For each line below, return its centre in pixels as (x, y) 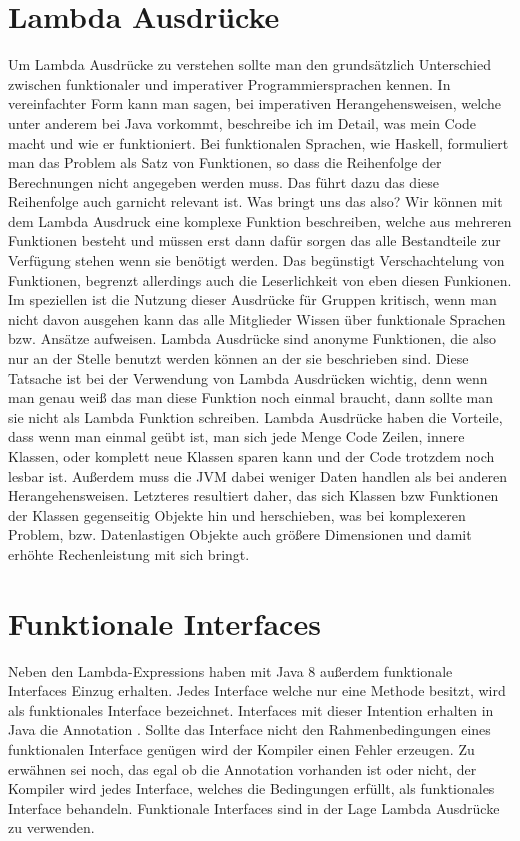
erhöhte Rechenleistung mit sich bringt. (129, 553)
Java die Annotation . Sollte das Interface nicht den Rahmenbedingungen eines (249, 729)
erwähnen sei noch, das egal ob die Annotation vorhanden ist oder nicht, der (242, 768)
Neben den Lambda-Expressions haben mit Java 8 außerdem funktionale (230, 670)
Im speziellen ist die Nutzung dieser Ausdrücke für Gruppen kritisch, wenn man (252, 299)
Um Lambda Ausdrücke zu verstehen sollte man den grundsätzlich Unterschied (249, 64)
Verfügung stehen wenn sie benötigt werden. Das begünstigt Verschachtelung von (256, 260)
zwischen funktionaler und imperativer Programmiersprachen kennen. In (229, 83)
